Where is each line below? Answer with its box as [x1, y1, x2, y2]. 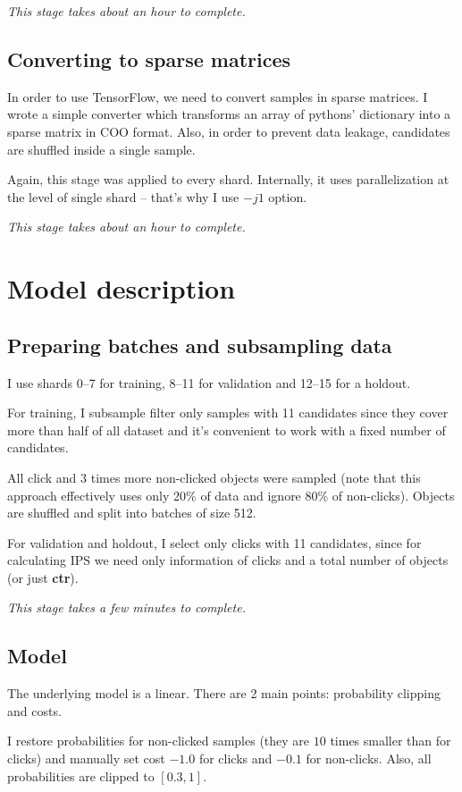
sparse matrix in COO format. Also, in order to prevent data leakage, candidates [7, 122, 450, 140]
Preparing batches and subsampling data [7, 331, 392, 358]
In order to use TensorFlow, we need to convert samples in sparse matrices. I [7, 87, 428, 105]
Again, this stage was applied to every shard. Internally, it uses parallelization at [7, 170, 449, 189]
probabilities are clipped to [7, 766, 155, 785]
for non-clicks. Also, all [306, 749, 432, 768]
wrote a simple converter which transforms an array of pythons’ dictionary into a [7, 105, 451, 123]
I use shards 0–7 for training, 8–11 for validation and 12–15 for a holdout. [7, 373, 411, 392]
